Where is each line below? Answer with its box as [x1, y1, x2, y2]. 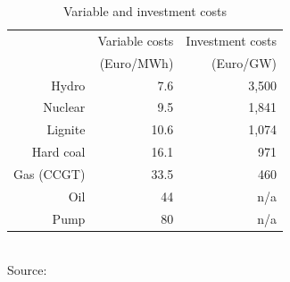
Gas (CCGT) [13, 164, 86, 183]
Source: [7, 261, 47, 279]
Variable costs [97, 30, 174, 49]
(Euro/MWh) [99, 53, 174, 72]
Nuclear [43, 98, 86, 116]
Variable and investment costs [63, 2, 228, 20]
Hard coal [31, 142, 86, 161]
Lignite [46, 120, 86, 139]
